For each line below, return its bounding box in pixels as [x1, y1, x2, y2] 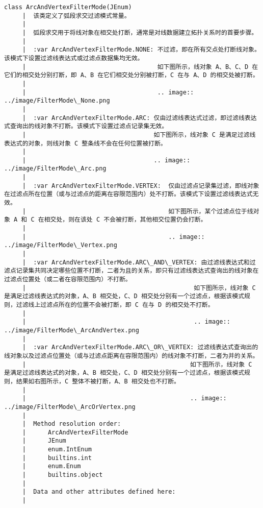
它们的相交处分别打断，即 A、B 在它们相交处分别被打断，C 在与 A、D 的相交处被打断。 [4, 71, 259, 79]
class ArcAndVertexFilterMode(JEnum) [4, 4, 132, 11]
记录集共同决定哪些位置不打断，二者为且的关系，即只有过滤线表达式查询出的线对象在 [16, 267, 259, 275]
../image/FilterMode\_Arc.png [4, 165, 107, 173]
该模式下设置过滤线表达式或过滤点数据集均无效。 [4, 54, 144, 62]
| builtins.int [22, 454, 92, 462]
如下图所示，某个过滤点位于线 [168, 207, 253, 215]
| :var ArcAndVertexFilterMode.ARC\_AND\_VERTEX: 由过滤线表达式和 [22, 258, 250, 266]
